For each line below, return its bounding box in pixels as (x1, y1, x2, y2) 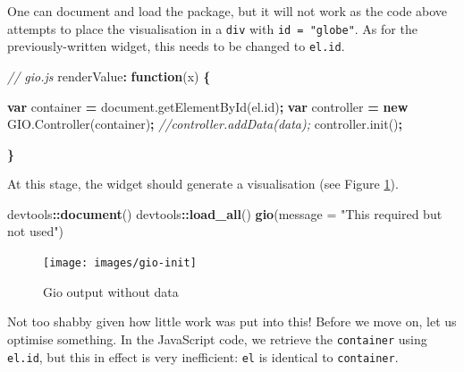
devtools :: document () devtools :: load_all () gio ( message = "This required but (7, 204, 443, 223)
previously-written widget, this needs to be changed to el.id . (7, 37, 345, 55)
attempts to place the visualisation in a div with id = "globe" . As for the (7, 19, 418, 38)
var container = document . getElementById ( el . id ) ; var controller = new (7, 97, 409, 115)
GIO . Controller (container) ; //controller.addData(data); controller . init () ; (7, 114, 403, 133)
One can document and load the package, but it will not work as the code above (7, 2, 448, 20)
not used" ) (7, 222, 63, 241)
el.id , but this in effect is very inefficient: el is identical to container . (7, 347, 399, 366)
